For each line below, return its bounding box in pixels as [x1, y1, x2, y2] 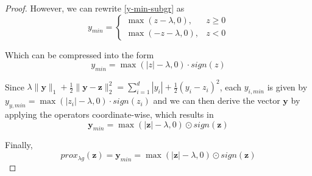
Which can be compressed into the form [5, 48, 154, 61]
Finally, [5, 138, 33, 151]
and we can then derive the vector [153, 94, 280, 107]
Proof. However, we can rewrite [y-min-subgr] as [5, 2, 185, 14]
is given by [267, 80, 308, 93]
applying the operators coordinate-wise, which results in [5, 108, 214, 121]
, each [219, 80, 242, 93]
